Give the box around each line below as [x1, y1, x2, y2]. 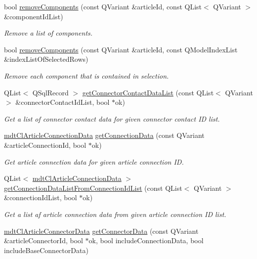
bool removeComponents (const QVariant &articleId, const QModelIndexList [4, 44, 238, 54]
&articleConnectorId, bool [4, 235, 83, 246]
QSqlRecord [32, 87, 69, 97]
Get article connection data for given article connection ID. [4, 156, 184, 167]
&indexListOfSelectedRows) [4, 54, 88, 64]
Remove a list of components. [4, 28, 93, 38]
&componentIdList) [4, 11, 63, 21]
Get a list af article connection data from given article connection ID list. [4, 209, 226, 219]
